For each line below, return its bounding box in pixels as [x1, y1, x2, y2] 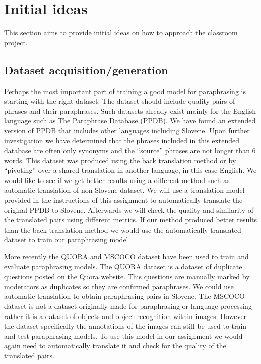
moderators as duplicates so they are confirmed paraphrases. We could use [4, 281, 234, 291]
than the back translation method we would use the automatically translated [4, 224, 241, 235]
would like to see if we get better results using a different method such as [4, 174, 230, 185]
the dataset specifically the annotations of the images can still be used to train [4, 321, 247, 331]
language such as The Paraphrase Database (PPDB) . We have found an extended [4, 115, 256, 126]
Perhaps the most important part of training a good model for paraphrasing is [4, 85, 246, 96]
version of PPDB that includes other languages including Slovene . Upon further [4, 125, 250, 135]
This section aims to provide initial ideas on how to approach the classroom [4, 27, 238, 38]
